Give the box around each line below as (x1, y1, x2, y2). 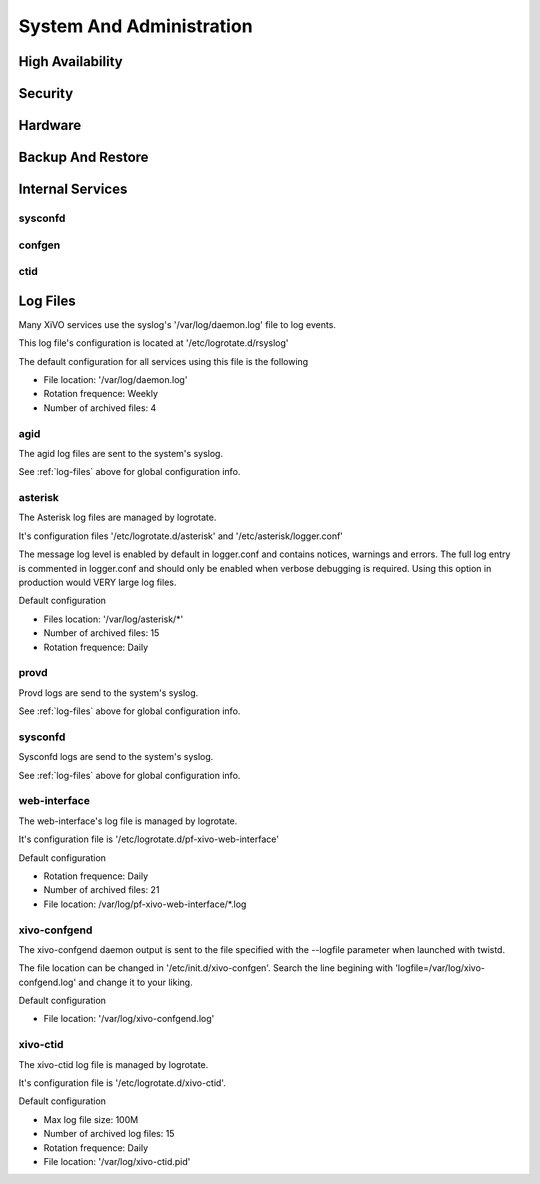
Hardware (18, 117, 82, 134)
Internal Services (18, 181, 128, 198)
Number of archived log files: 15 (43, 1128, 175, 1140)
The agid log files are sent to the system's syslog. (18, 447, 224, 459)
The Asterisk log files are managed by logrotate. (18, 511, 217, 524)
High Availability (18, 53, 124, 70)
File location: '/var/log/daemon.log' (43, 374, 188, 385)
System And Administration (18, 15, 254, 37)
